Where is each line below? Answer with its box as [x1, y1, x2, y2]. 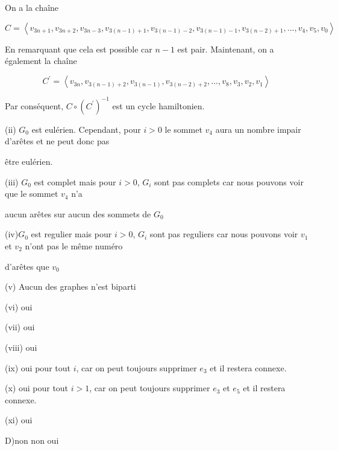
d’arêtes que [5, 260, 49, 272]
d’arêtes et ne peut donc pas [5, 135, 110, 147]
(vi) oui [5, 300, 33, 313]
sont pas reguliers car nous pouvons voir [149, 228, 298, 240]
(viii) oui [5, 341, 37, 353]
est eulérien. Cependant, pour [31, 123, 141, 135]
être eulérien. [5, 155, 53, 167]
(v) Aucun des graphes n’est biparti [5, 280, 136, 293]
